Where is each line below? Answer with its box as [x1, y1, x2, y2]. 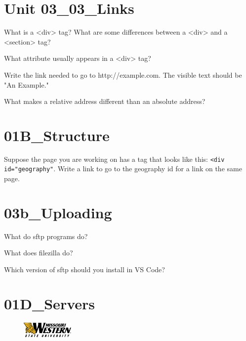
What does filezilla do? [4, 247, 73, 258]
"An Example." [4, 79, 49, 90]
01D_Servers [4, 293, 95, 313]
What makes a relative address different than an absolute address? [4, 96, 205, 106]
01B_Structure [4, 125, 110, 145]
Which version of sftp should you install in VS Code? [4, 264, 165, 275]
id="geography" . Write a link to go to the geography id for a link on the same [4, 163, 242, 174]
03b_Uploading [4, 202, 112, 222]
